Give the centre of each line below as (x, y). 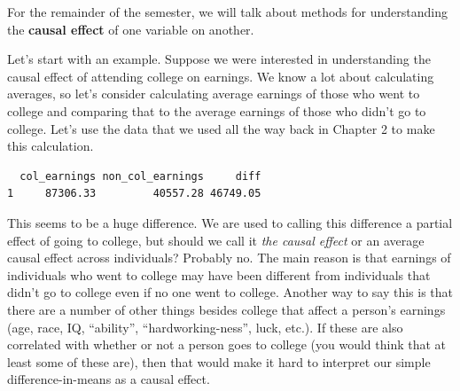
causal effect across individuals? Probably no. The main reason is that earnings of (229, 258)
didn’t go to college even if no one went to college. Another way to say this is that (230, 292)
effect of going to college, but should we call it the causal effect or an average (216, 240)
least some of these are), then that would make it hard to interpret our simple (219, 361)
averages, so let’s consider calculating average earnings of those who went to (214, 94)
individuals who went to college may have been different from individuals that (219, 274)
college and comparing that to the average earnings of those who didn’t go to (217, 110)
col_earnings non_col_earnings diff (140, 176)
